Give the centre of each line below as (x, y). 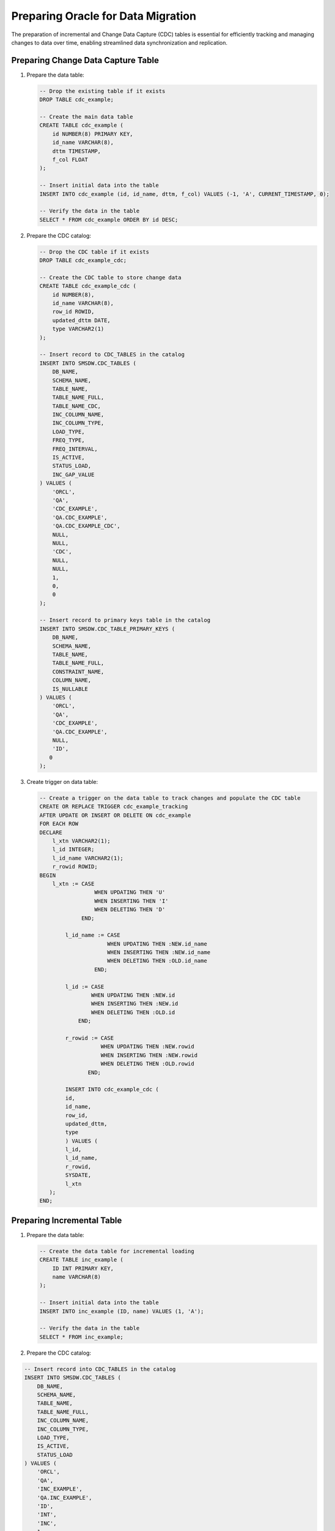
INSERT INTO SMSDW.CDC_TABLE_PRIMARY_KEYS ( (107, 629)
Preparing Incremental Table (67, 1220)
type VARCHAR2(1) (78, 329)
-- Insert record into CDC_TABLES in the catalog (100, 1369)
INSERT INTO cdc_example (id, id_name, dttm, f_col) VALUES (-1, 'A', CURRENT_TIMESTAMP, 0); (185, 194)
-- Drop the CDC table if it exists (94, 252)
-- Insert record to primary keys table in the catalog (125, 620)
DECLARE (51, 832)
